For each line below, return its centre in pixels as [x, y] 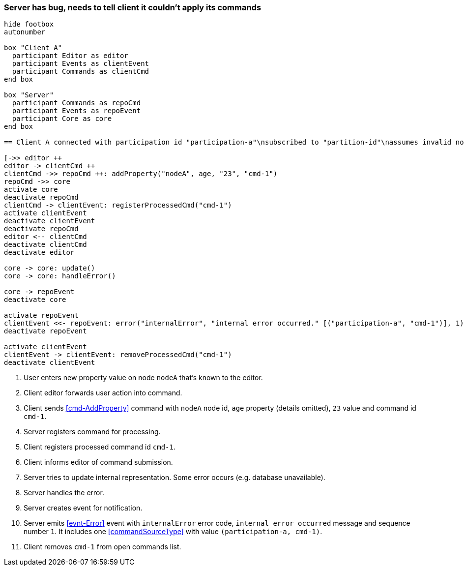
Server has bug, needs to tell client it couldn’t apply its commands [133, 7]
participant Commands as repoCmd [76, 103]
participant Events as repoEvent [76, 111]
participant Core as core [62, 119]
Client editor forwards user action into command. [103, 393]
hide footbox [29, 24]
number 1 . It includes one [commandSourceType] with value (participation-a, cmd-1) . [173, 532]
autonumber [25, 32]
